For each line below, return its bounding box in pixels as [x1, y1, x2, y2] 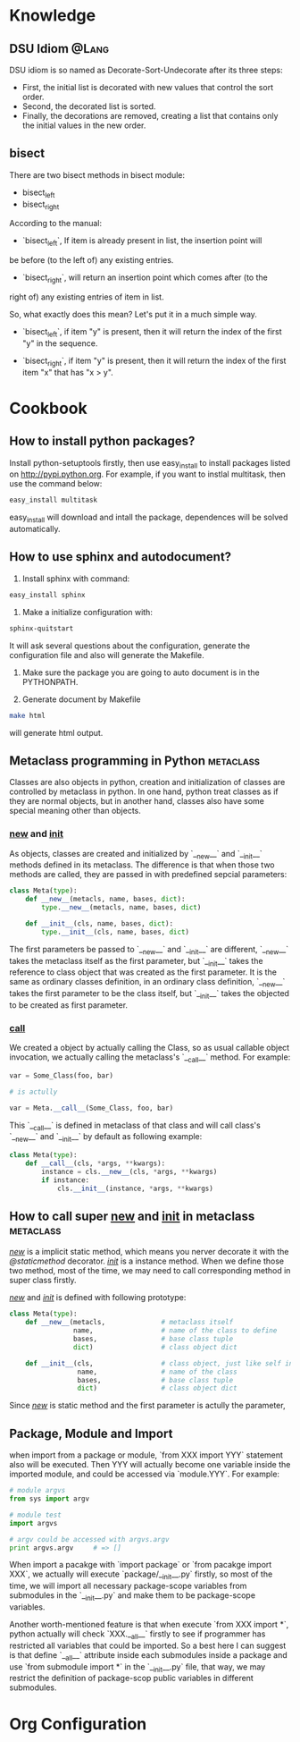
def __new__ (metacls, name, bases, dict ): [25, 895, 186, 904]
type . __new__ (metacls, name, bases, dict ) [41, 903, 202, 912]
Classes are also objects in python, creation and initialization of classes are [9, 777, 286, 788]
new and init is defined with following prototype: [9, 1292, 187, 1303]
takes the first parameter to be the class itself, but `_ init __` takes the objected [9, 988, 290, 1001]
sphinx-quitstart [9, 623, 74, 633]
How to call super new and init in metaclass [9, 1209, 255, 1224]
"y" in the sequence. [21, 337, 98, 349]
